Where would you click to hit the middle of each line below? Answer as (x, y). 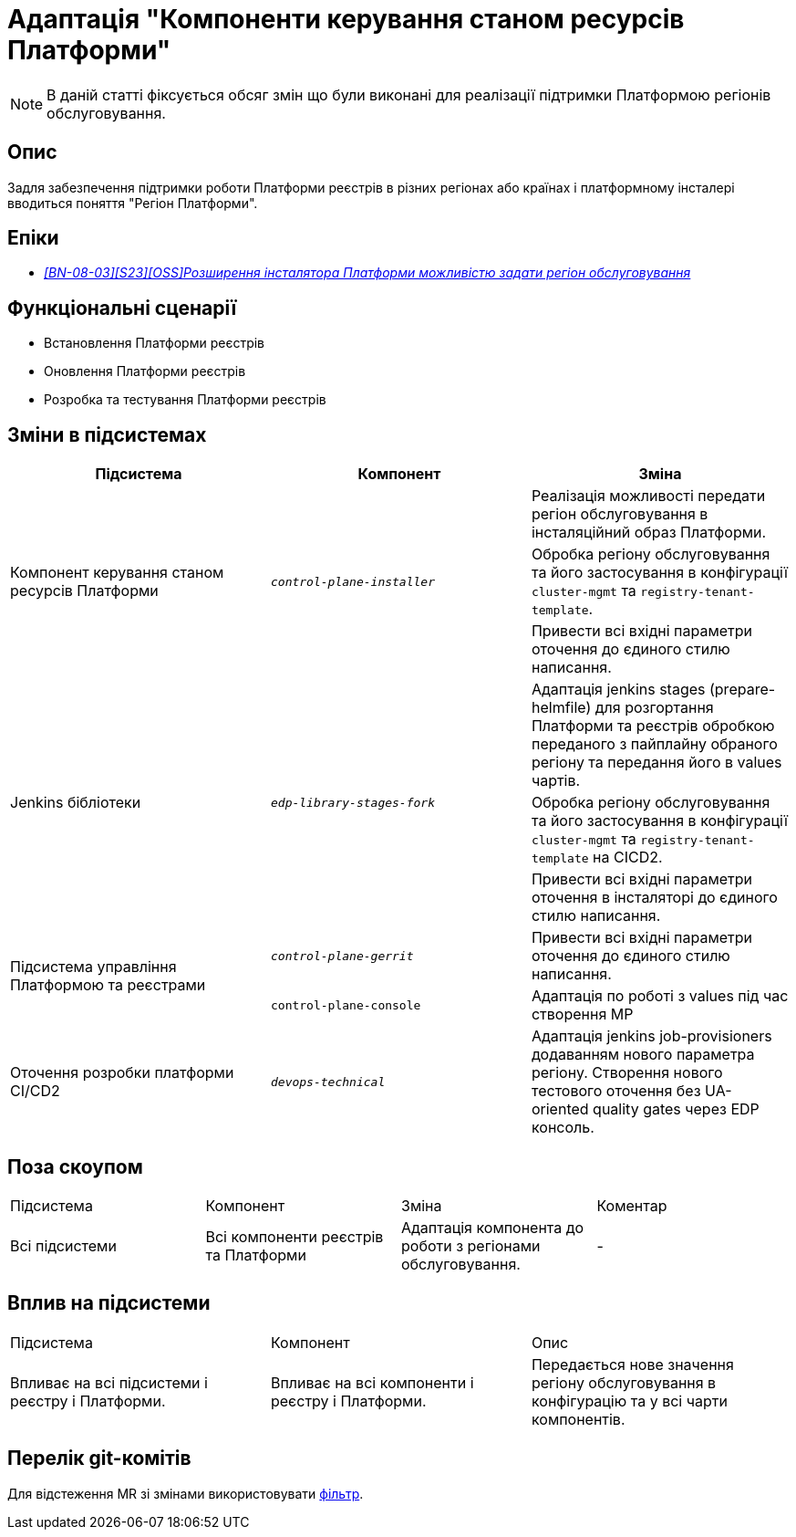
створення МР (582, 1014)
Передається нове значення (632, 1364)
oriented (560, 1109)
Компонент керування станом (117, 573)
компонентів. (578, 1419)
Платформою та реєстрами (108, 985)
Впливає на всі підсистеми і (109, 1382)
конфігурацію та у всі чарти (629, 1401)
